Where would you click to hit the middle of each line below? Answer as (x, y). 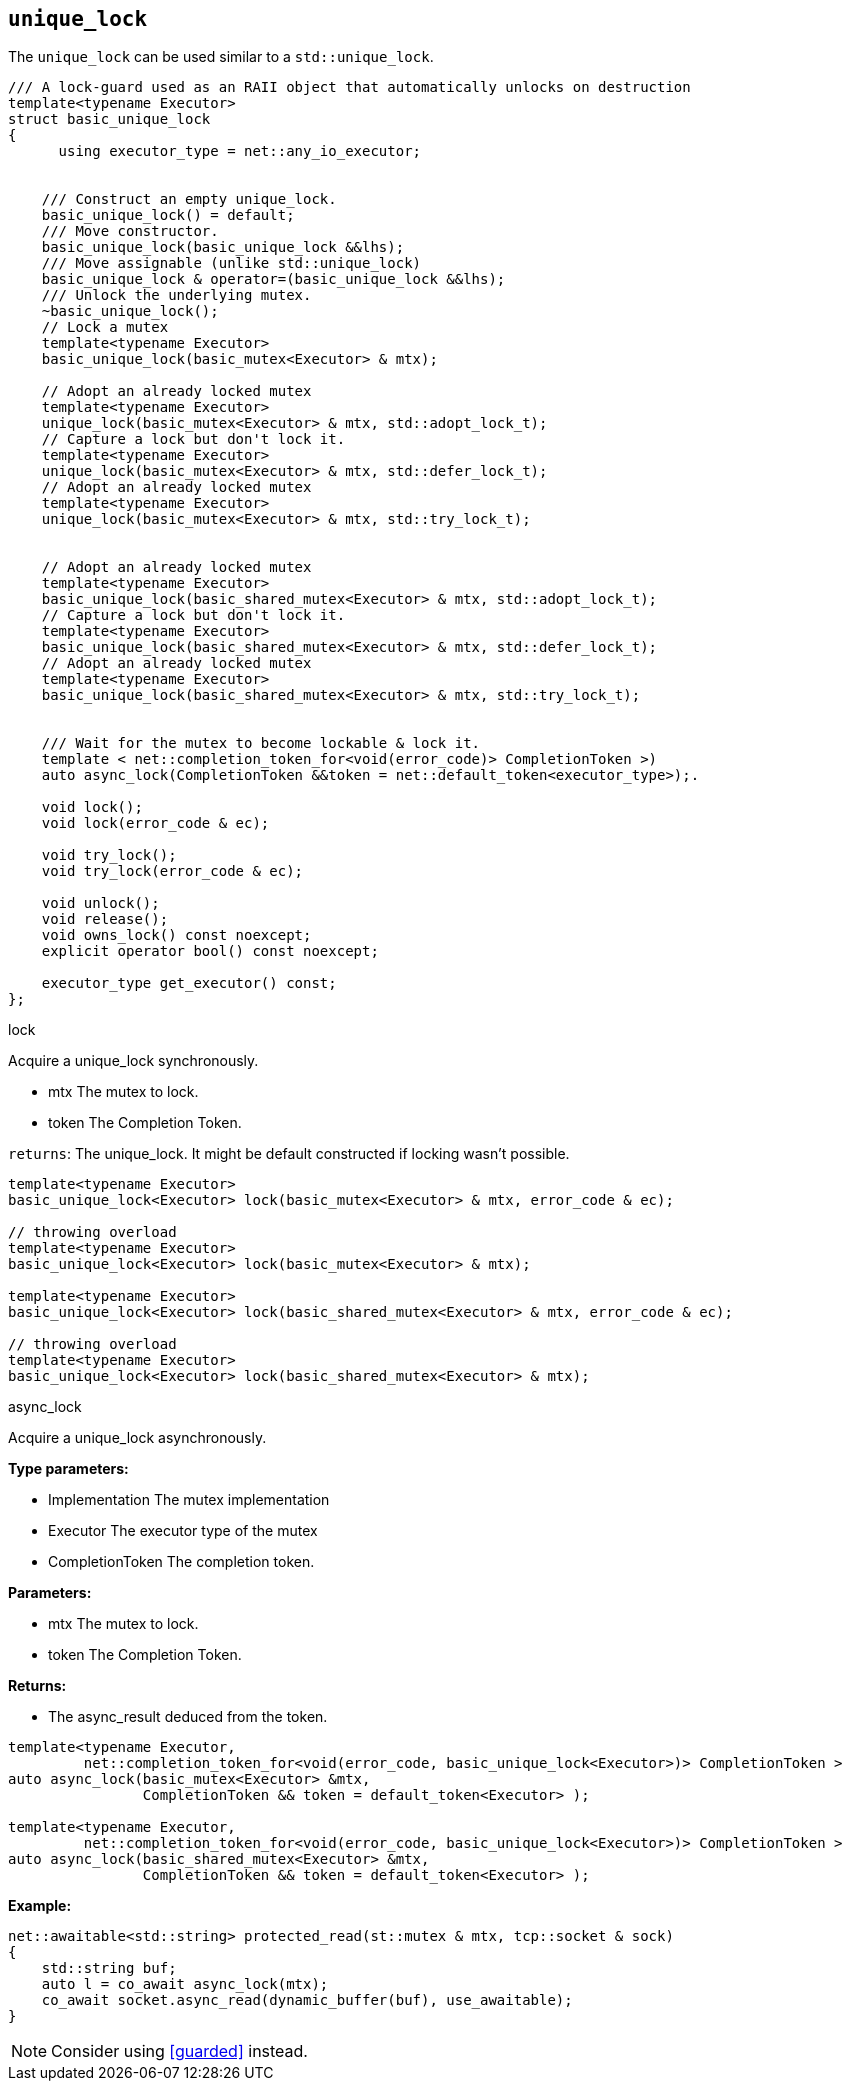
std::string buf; (109, 1968)
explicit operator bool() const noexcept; (210, 951)
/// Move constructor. (130, 231)
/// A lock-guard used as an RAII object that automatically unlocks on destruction (349, 87)
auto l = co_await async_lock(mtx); (185, 1984)
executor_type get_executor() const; (189, 983)
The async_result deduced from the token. (188, 1717)
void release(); (105, 919)
